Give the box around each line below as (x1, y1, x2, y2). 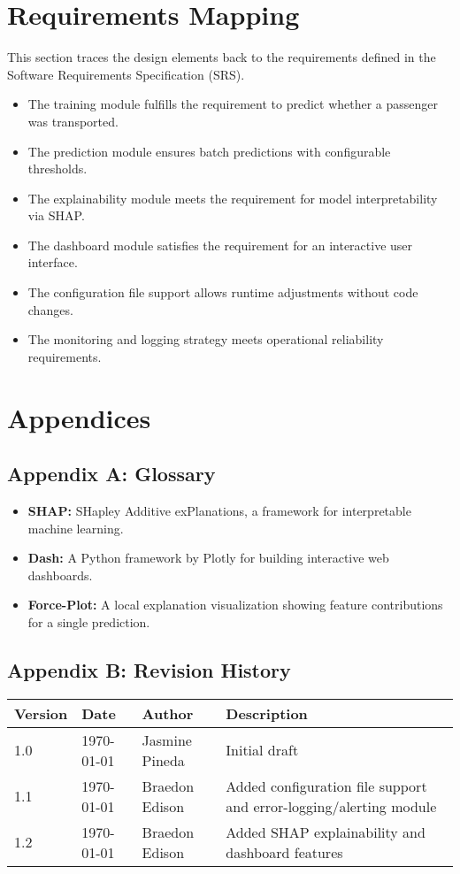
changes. (27, 300, 73, 318)
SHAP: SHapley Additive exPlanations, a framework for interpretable (27, 502, 411, 520)
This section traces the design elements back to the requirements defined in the (7, 48, 436, 66)
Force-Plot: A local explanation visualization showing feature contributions (27, 595, 443, 614)
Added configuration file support (226, 775, 427, 796)
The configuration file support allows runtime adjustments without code (27, 283, 418, 302)
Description (226, 702, 308, 724)
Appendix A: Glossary (7, 460, 216, 487)
